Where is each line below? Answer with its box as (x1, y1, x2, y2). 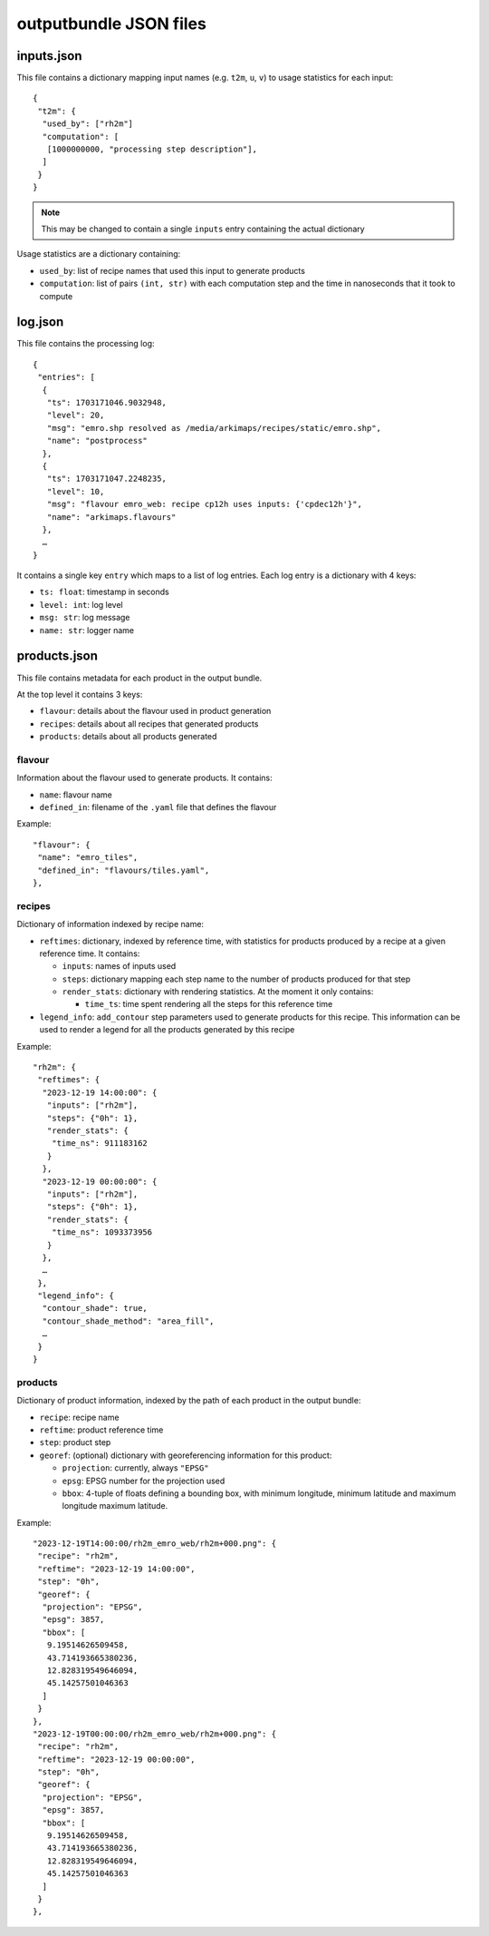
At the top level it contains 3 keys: (16, 689, 143, 699)
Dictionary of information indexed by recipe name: (16, 919, 204, 930)
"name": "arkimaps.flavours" (46, 512, 177, 522)
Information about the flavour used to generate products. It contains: (16, 772, 273, 784)
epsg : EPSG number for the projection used (62, 1475, 225, 1486)
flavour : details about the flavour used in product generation (39, 706, 272, 717)
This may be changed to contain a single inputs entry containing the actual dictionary (41, 223, 366, 234)
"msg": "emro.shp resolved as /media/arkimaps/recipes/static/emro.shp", (46, 423, 382, 433)
